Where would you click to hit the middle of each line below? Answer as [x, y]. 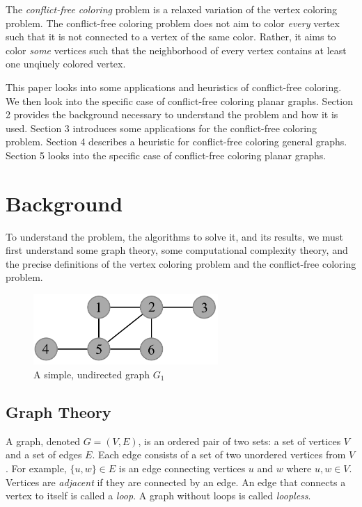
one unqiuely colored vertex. [66, 64]
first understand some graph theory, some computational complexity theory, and [177, 250]
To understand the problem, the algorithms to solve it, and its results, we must [174, 236]
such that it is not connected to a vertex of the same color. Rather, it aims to [171, 37]
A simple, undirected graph [92, 374]
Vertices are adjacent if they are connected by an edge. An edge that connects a [176, 482]
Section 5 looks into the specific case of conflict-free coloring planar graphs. [166, 155]
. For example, [36, 468]
